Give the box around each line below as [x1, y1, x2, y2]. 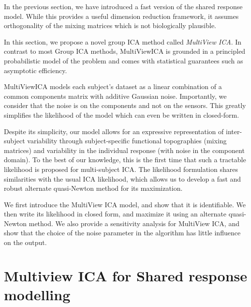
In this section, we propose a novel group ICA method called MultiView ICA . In [4, 36, 242, 46]
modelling [4, 285, 71, 305]
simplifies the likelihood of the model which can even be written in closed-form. [4, 109, 239, 120]
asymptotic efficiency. [4, 65, 67, 75]
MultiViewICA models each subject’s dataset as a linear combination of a [4, 81, 222, 92]
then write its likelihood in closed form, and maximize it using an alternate [4, 209, 227, 219]
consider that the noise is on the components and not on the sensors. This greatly [4, 100, 246, 110]
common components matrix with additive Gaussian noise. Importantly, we [4, 91, 227, 101]
